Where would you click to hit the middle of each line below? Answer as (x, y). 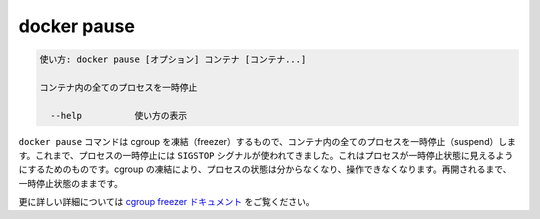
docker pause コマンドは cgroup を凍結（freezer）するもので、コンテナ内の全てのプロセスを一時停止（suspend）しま (267, 141)
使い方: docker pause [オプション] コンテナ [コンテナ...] (173, 59)
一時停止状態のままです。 (71, 183)
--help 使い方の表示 (119, 115)
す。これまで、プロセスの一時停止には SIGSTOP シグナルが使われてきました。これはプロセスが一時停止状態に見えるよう (266, 156)
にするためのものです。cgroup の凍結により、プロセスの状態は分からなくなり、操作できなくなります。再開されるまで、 (265, 169)
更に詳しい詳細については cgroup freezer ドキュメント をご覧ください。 (166, 202)
